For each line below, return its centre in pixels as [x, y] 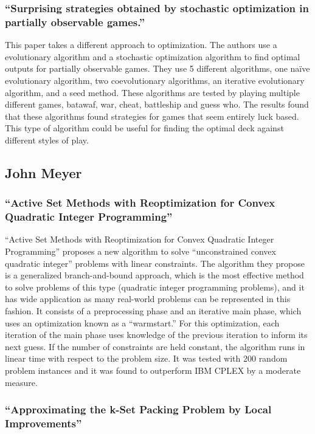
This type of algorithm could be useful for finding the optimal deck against [144, 128]
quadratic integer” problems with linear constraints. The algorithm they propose [155, 263]
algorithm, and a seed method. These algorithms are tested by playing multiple [152, 92]
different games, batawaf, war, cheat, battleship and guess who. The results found [157, 104]
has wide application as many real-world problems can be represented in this [148, 299]
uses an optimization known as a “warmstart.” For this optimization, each [142, 322]
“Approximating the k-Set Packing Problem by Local [138, 409]
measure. [21, 382]
